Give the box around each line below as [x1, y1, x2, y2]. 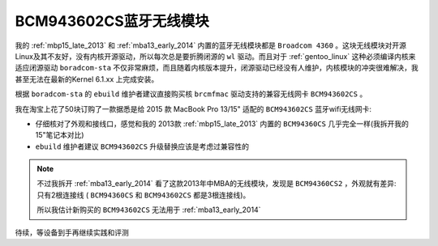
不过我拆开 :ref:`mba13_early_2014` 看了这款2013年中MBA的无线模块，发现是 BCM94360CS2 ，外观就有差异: [36, 179, 397, 189]
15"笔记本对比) [35, 130, 84, 140]
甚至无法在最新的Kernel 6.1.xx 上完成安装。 [15, 74, 159, 84]
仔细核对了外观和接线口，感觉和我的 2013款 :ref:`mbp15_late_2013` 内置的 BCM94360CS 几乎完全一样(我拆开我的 [35, 118, 410, 129]
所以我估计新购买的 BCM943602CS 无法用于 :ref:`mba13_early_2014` [36, 205, 261, 214]
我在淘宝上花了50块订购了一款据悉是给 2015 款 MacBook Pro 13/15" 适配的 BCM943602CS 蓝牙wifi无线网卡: [15, 104, 372, 113]
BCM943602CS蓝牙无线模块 [15, 12, 210, 30]
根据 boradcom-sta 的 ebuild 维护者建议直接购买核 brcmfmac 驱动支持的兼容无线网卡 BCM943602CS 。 [15, 89, 367, 99]
